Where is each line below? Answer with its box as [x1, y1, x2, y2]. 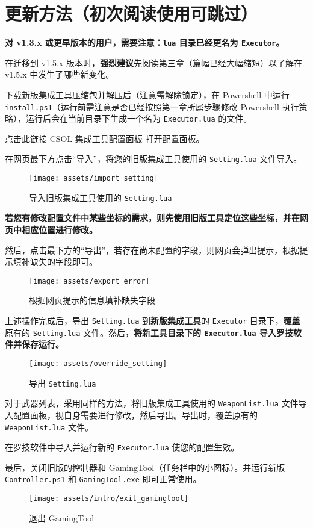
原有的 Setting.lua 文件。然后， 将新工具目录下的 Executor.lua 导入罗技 [5, 326, 293, 338]
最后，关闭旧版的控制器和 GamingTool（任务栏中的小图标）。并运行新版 [5, 461, 285, 473]
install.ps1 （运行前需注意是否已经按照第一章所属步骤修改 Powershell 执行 [5, 100, 299, 113]
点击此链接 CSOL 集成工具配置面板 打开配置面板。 [5, 132, 205, 144]
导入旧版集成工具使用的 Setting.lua [29, 191, 172, 203]
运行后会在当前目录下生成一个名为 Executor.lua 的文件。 [25, 112, 252, 125]
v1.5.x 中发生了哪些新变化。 [5, 68, 114, 81]
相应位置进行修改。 [21, 223, 98, 236]
